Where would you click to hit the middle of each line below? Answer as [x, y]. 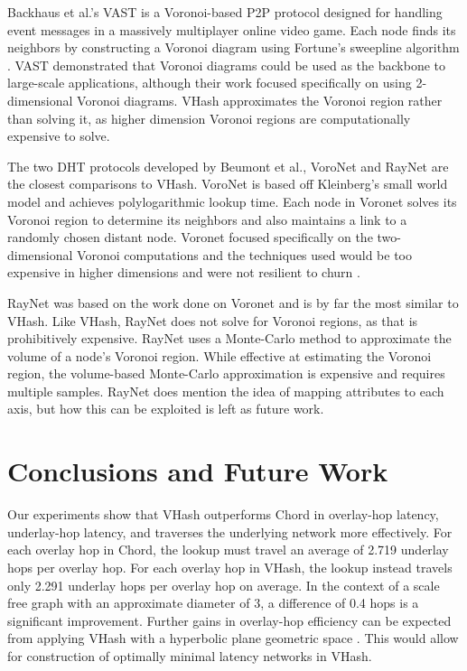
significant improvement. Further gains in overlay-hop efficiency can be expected [229, 620]
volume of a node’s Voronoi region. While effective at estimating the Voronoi [219, 355]
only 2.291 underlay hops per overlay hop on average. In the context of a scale [224, 585]
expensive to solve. [59, 136]
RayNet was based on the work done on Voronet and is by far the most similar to [233, 302]
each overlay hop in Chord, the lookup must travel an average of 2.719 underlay [228, 550]
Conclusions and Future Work [198, 471]
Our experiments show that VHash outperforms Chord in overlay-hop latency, [223, 514]
